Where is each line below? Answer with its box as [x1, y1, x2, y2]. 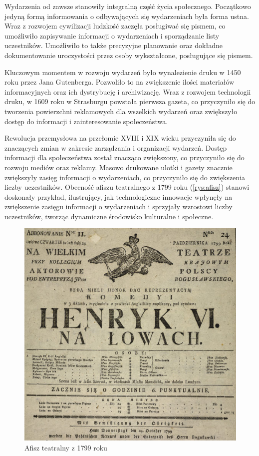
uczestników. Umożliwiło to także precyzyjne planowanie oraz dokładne [4, 40, 223, 51]
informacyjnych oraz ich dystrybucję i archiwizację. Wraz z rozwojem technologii [4, 86, 251, 97]
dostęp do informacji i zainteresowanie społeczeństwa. [4, 116, 168, 126]
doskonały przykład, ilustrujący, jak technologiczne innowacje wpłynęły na [4, 191, 233, 202]
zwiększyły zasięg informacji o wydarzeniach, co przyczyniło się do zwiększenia [4, 172, 245, 182]
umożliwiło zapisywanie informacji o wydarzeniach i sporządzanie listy [4, 30, 220, 41]
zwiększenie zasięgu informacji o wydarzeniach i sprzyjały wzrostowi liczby [4, 201, 233, 212]
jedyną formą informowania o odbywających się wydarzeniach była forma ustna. [4, 11, 249, 21]
